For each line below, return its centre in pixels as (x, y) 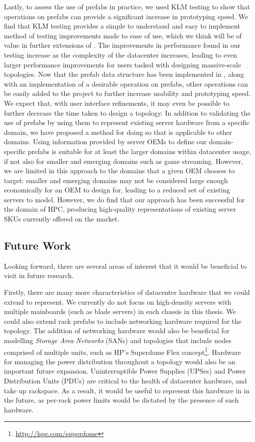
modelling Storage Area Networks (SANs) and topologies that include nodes (118, 340)
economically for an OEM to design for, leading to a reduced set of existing (117, 190)
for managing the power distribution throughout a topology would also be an (120, 361)
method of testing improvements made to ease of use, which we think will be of (123, 35)
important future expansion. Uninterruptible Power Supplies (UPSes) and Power (125, 371)
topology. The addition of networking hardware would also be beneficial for (117, 331)
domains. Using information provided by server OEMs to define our (105, 142)
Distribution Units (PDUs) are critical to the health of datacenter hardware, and (126, 381)
